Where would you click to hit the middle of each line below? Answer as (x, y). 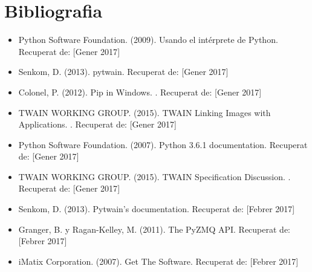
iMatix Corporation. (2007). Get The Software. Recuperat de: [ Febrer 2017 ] (158, 261)
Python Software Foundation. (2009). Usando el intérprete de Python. (148, 40)
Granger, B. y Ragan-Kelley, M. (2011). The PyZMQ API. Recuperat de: (154, 229)
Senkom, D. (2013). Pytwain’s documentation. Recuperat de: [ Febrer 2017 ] (157, 209)
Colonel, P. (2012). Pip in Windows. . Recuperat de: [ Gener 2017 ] (140, 92)
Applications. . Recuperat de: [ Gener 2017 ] (97, 124)
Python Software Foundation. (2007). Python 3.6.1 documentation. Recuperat (163, 144)
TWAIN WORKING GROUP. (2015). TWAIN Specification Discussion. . (154, 176)
